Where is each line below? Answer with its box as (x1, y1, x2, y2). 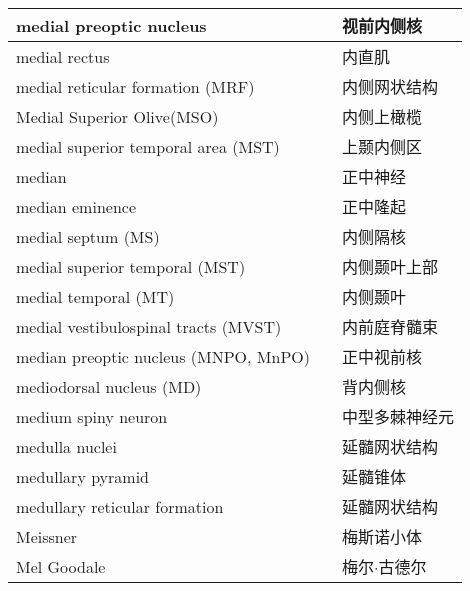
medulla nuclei (16, 434, 117, 458)
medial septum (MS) (16, 224, 160, 248)
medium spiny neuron (16, 404, 168, 428)
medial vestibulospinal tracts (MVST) (16, 314, 282, 338)
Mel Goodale (16, 554, 106, 578)
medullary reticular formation (16, 494, 224, 518)
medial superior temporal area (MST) (16, 134, 280, 158)
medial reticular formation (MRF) (16, 74, 255, 98)
